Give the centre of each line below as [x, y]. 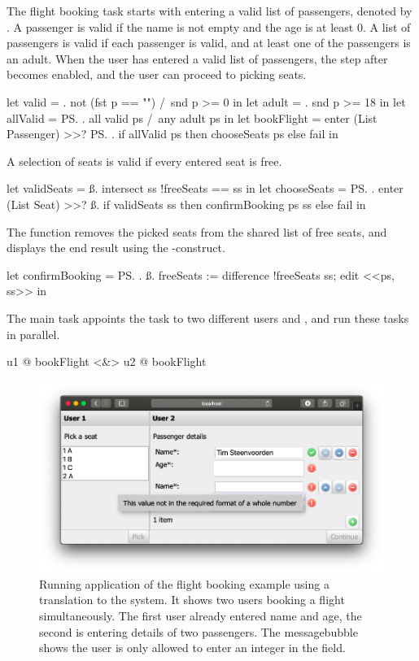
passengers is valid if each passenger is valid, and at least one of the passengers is [209, 43]
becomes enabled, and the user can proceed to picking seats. [157, 74]
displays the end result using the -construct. [116, 248]
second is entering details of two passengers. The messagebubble [199, 631]
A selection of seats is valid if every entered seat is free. [144, 161]
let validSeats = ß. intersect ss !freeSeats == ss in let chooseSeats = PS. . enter [205, 188]
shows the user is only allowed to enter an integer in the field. [192, 648]
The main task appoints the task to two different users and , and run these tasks [208, 317]
